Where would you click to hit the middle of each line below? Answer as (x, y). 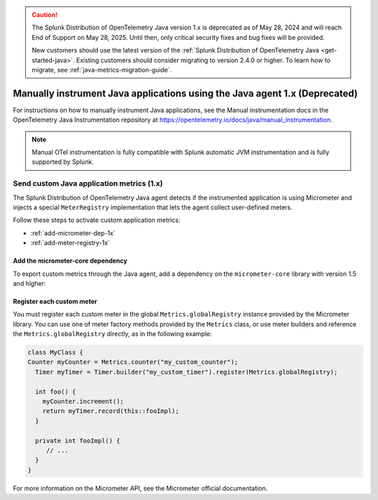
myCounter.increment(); (83, 402)
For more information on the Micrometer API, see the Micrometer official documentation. (140, 488)
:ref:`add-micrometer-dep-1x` (73, 233)
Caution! (45, 15)
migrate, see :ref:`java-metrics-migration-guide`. (102, 69)
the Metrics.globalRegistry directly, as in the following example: (113, 334)
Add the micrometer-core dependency (70, 261)
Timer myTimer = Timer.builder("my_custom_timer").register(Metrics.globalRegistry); (187, 372)
